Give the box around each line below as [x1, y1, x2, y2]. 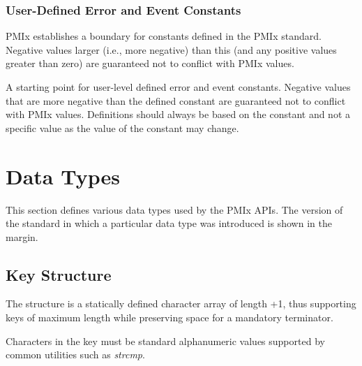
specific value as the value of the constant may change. [6, 120, 239, 135]
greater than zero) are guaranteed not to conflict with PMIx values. [6, 56, 294, 71]
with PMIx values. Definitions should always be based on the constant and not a [6, 107, 350, 122]
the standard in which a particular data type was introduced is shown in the [6, 216, 332, 230]
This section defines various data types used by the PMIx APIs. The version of [6, 202, 343, 217]
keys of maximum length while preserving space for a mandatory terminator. [6, 310, 333, 325]
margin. [6, 229, 38, 244]
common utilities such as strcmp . [6, 347, 145, 362]
